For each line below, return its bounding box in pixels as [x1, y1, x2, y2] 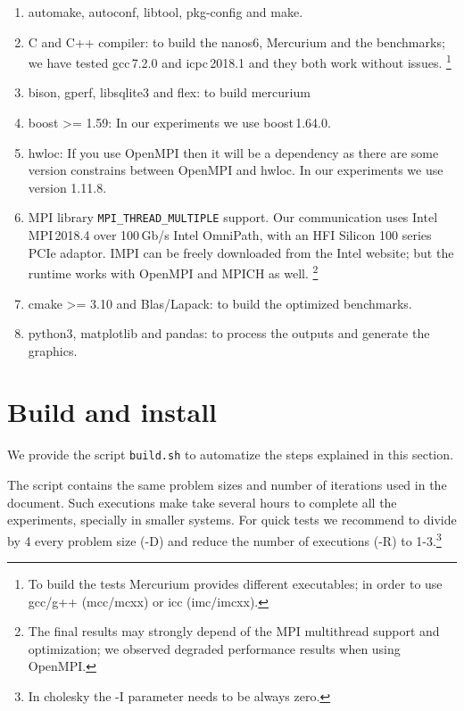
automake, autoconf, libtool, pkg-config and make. [28, 3, 303, 21]
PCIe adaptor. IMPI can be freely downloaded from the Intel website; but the [28, 243, 454, 261]
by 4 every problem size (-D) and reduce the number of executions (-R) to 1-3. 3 [7, 528, 442, 550]
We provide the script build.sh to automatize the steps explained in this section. [7, 445, 453, 464]
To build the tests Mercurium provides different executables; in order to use [28, 575, 443, 593]
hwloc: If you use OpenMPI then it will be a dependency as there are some [28, 143, 439, 161]
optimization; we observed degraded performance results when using [28, 639, 401, 657]
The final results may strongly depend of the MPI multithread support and [28, 622, 440, 641]
